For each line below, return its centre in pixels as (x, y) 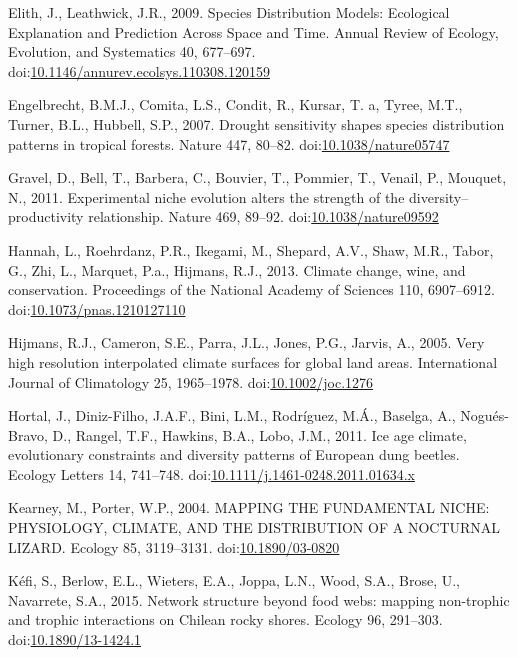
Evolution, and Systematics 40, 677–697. (132, 51)
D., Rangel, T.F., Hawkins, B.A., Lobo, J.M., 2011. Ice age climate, (259, 434)
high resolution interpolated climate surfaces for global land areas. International (253, 361)
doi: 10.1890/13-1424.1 (75, 639)
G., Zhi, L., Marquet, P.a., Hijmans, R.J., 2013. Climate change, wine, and (237, 269)
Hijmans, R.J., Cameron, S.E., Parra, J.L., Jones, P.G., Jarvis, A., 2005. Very (246, 342)
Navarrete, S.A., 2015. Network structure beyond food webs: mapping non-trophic (259, 599)
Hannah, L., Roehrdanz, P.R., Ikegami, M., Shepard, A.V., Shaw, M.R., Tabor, (251, 249)
